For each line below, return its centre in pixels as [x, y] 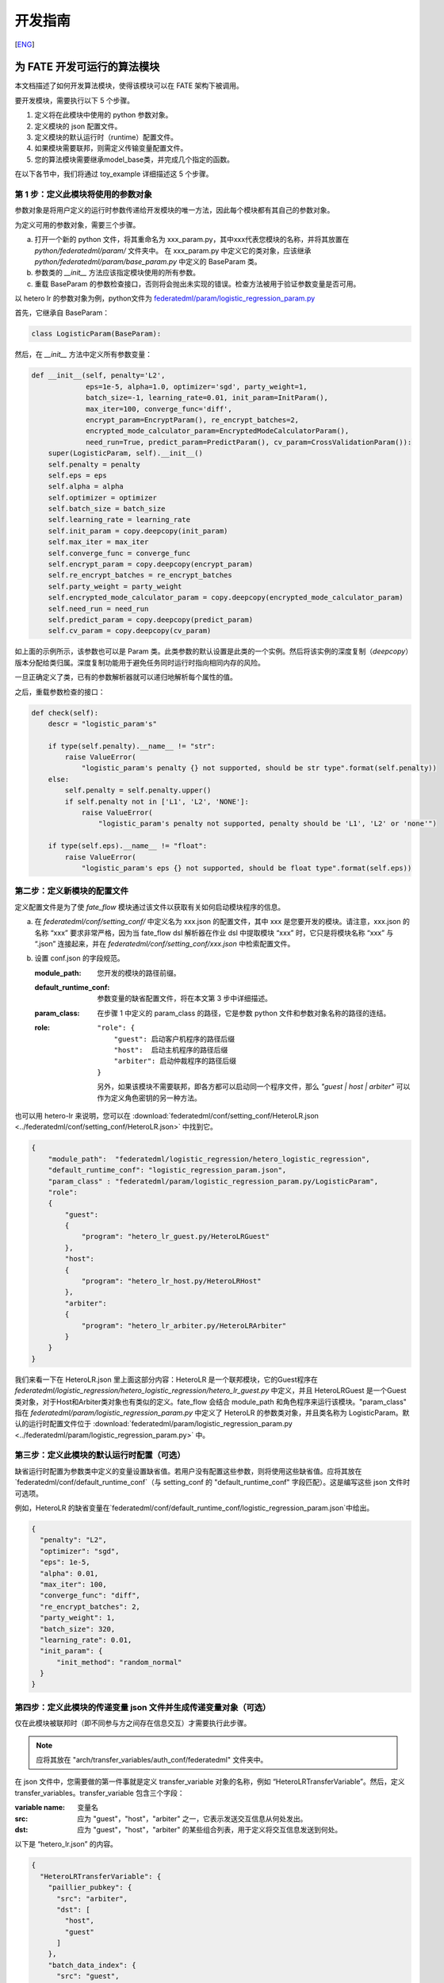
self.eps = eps [77, 475]
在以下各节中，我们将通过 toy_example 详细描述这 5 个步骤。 [114, 174]
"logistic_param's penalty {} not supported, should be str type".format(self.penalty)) [259, 768]
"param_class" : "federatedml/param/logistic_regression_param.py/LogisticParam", [213, 1181]
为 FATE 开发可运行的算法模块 [87, 67]
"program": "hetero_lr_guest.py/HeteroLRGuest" [176, 1237]
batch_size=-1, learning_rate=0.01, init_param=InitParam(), [207, 398]
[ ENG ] [25, 44]
